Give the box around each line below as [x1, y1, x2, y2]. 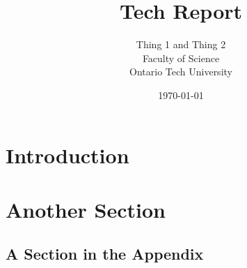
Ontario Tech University [129, 64, 232, 79]
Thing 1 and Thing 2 [136, 37, 226, 52]
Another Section [6, 195, 166, 223]
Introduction [6, 140, 129, 169]
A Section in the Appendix [6, 243, 204, 265]
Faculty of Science [142, 50, 220, 65]
